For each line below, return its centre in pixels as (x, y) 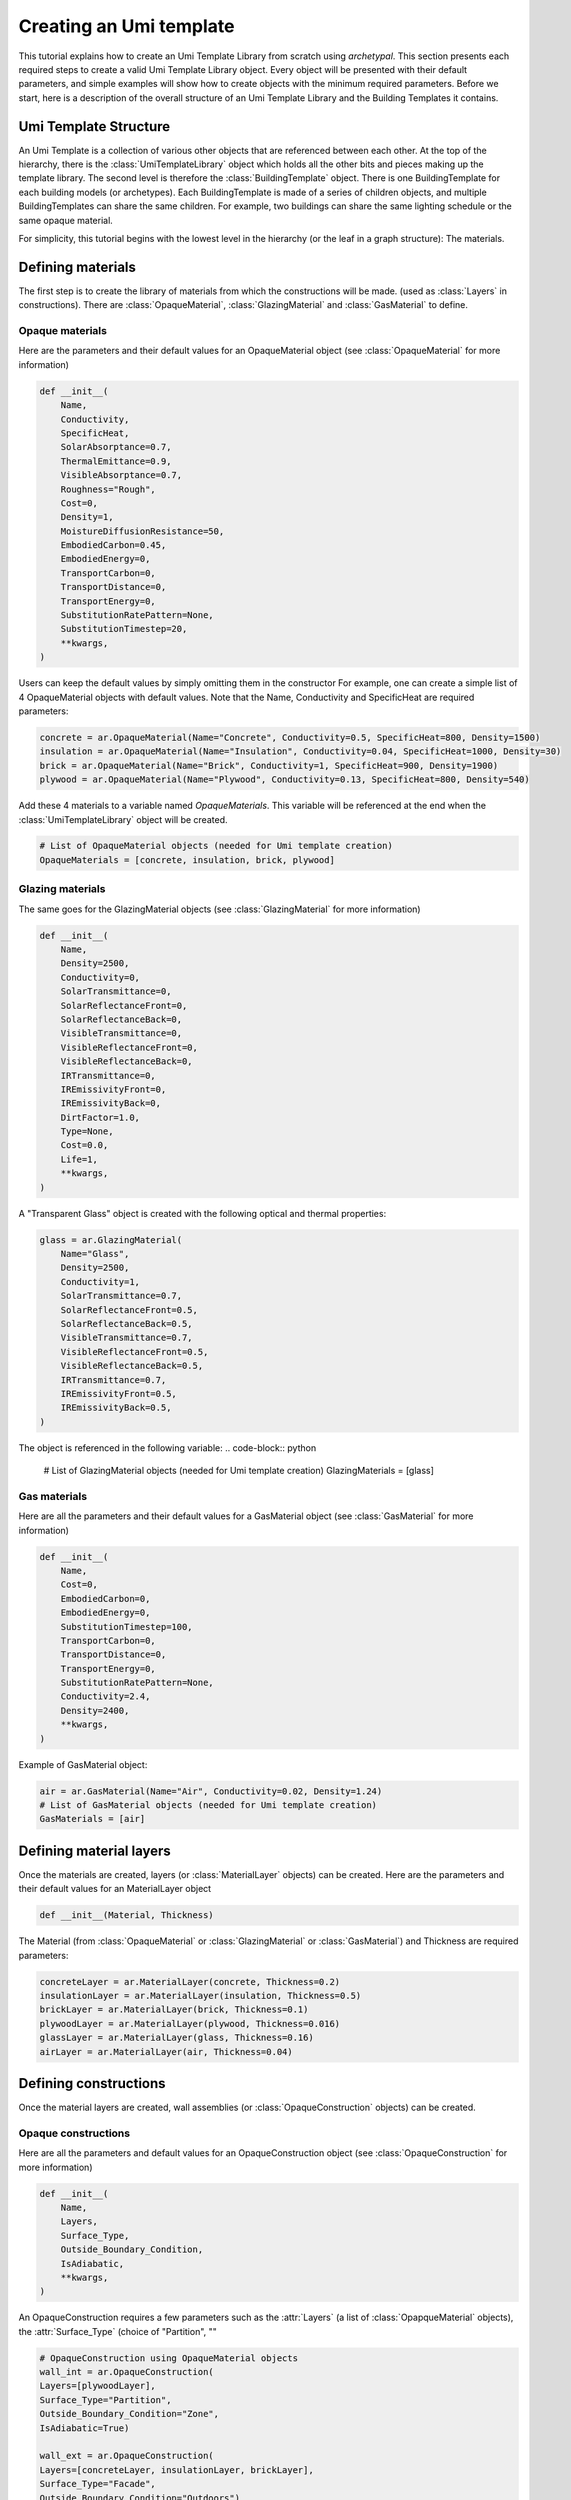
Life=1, (79, 1159)
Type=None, (87, 1131)
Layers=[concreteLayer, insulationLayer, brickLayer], (176, 2469)
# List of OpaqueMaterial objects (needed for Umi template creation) (216, 846)
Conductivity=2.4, (105, 1696)
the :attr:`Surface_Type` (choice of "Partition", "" (117, 2331)
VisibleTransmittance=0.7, (127, 1338)
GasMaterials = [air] (92, 1819)
